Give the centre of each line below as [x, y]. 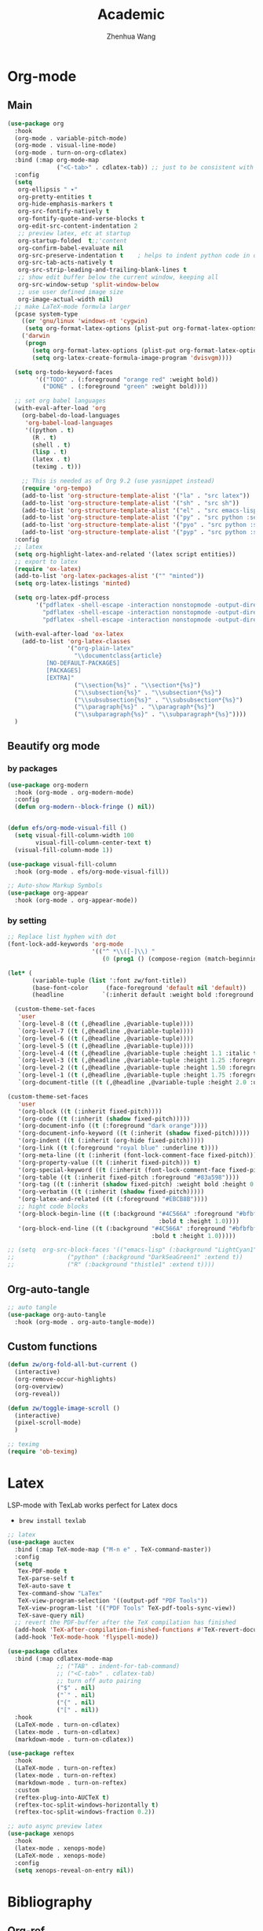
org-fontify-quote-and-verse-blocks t [81, 219]
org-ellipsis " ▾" [48, 189]
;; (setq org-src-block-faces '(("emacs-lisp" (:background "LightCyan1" [132, 1250]
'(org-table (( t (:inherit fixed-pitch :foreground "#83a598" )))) [129, 1177]
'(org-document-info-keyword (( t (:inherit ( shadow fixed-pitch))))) [134, 1133]
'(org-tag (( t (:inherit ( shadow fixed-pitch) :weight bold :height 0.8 [139, 1184]
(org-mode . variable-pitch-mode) [71, 138]
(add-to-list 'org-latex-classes [76, 641]
